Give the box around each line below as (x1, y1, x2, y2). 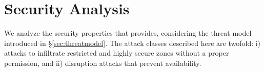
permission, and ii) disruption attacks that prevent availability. (4, 57, 201, 68)
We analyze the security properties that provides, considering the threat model (4, 28, 252, 38)
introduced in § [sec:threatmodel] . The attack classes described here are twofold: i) (4, 37, 261, 48)
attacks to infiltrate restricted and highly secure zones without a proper (4, 47, 229, 58)
